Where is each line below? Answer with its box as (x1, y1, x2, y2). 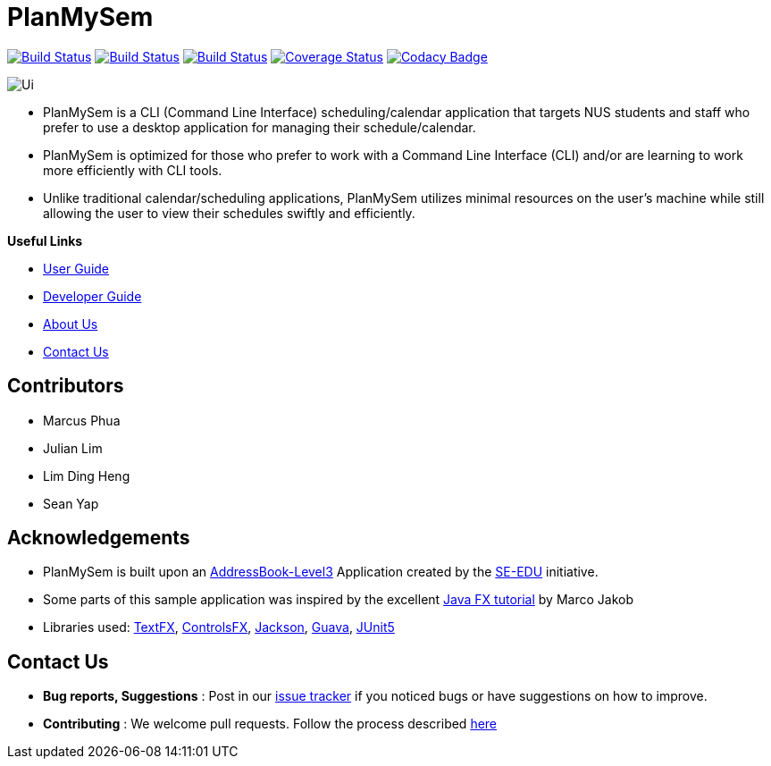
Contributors (7, 375, 124, 398)
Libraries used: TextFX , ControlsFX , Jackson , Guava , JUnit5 (43, 619, 395, 636)
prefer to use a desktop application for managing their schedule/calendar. (43, 119, 476, 135)
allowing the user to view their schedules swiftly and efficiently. (43, 205, 415, 221)
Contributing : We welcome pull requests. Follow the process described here (43, 716, 498, 732)
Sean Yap (43, 495, 99, 511)
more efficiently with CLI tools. (43, 162, 222, 178)
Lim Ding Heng (43, 467, 130, 484)
